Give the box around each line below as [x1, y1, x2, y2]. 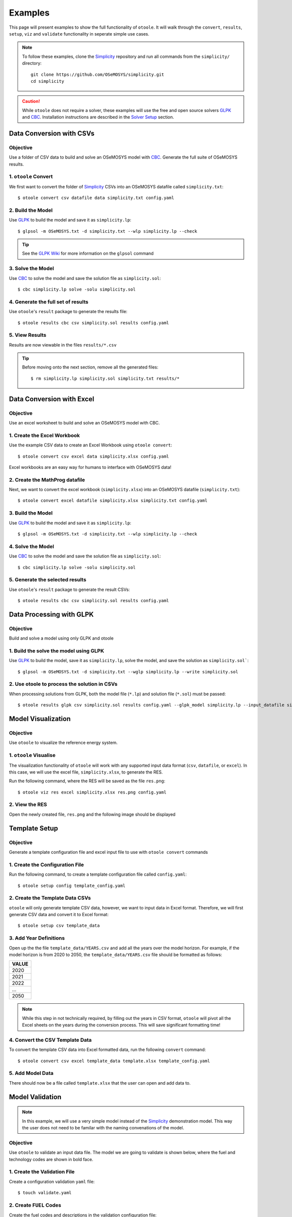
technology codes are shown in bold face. [9, 1156, 93, 1162]
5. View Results [9, 332, 46, 338]
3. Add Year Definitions [9, 935, 65, 941]
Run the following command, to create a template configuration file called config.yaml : [9, 871, 187, 877]
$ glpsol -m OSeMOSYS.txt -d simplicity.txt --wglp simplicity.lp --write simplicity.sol [18, 669, 238, 674]
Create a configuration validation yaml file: [9, 1179, 95, 1184]
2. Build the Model [9, 207, 53, 214]
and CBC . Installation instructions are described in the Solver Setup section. [22, 114, 174, 120]
